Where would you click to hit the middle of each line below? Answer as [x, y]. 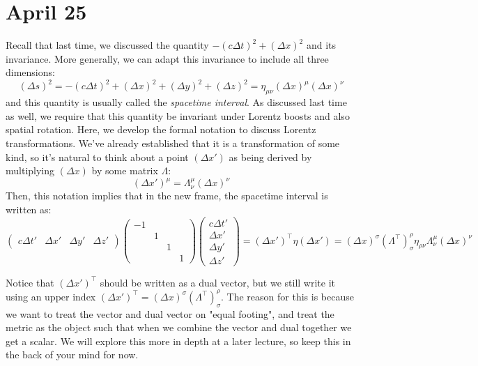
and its [321, 45]
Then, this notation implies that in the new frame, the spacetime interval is [167, 196]
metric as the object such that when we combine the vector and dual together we [179, 327]
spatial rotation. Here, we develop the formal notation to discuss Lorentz [161, 129]
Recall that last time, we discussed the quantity [107, 45]
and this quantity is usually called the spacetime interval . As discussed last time [176, 102]
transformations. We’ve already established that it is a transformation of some [173, 143]
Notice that [30, 282]
